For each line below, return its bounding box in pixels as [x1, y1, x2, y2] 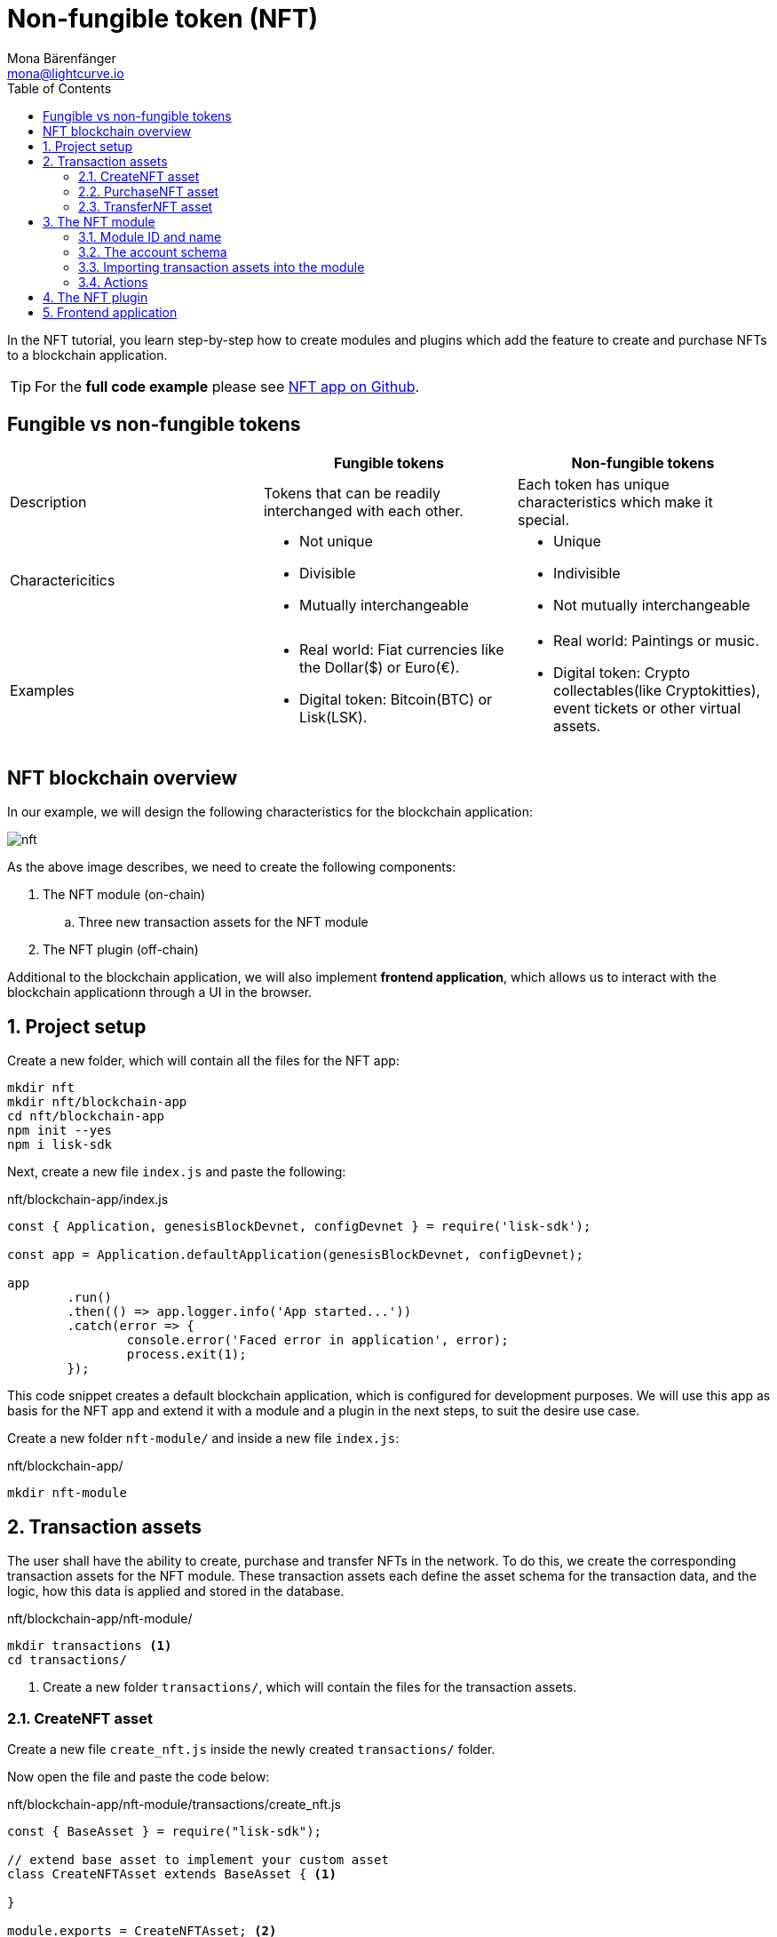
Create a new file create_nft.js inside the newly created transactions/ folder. [7, 1741, 496, 1757]
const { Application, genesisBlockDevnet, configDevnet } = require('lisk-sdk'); [7, 1219, 591, 1234]
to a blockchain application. [7, 347, 168, 363]
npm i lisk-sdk [7, 1137, 113, 1152]
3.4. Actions [78, 274, 148, 290]
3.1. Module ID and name [78, 228, 222, 244]
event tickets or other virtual [552, 698, 741, 717]
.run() [67, 1290, 113, 1305]
